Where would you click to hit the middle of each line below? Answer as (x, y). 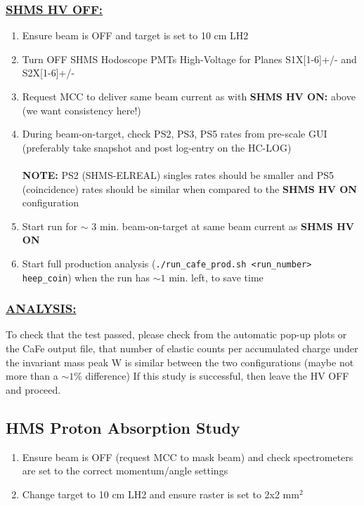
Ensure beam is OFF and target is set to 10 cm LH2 (135, 35)
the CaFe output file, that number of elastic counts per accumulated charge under (182, 348)
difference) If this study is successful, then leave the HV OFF (217, 376)
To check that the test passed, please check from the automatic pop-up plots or (176, 334)
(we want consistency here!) (82, 110)
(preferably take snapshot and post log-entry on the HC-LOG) (157, 147)
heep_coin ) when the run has (86, 277)
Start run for (50, 226)
